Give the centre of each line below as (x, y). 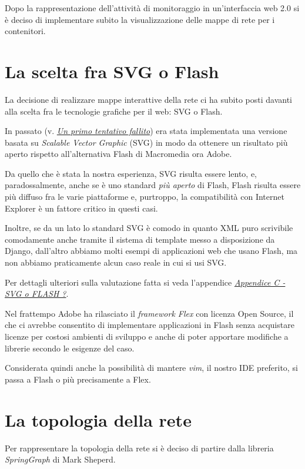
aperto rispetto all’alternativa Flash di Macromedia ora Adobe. (118, 154)
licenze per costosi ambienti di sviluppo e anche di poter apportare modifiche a (147, 336)
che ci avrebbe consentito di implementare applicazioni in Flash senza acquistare (150, 325)
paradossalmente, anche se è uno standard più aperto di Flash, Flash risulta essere (153, 185)
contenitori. (25, 31)
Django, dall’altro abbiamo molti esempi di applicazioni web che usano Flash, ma (151, 251)
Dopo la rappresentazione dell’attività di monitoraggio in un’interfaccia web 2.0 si (152, 8)
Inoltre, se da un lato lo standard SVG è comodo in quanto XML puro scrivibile (149, 228)
